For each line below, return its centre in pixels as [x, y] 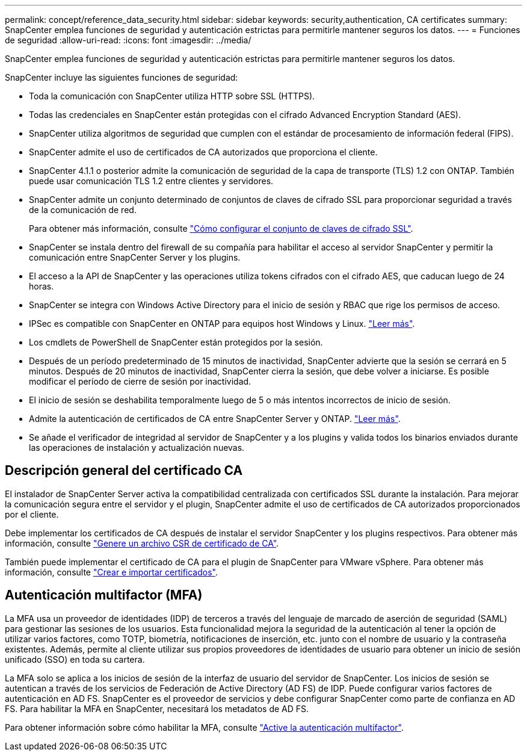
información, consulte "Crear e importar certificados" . [111, 572]
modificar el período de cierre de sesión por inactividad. [140, 381]
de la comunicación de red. [83, 210]
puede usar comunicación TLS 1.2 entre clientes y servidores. [151, 181]
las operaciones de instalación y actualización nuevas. [137, 448]
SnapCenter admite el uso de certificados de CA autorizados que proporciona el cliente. [203, 152]
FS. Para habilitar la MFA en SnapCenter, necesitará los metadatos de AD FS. [157, 708]
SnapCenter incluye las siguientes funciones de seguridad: [122, 77]
